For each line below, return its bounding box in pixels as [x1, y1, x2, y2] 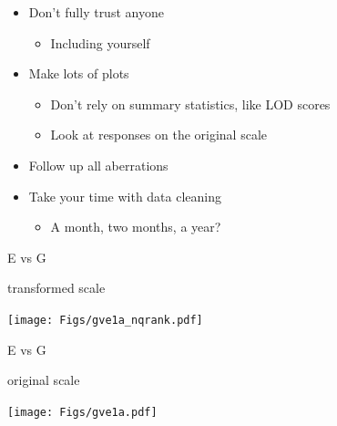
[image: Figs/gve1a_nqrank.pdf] [7, 313, 203, 327]
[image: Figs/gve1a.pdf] [7, 405, 158, 419]
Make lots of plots [28, 64, 129, 83]
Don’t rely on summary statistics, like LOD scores [50, 94, 331, 113]
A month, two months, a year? [50, 217, 221, 236]
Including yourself [50, 33, 150, 52]
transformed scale [7, 278, 106, 297]
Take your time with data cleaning [28, 186, 222, 205]
